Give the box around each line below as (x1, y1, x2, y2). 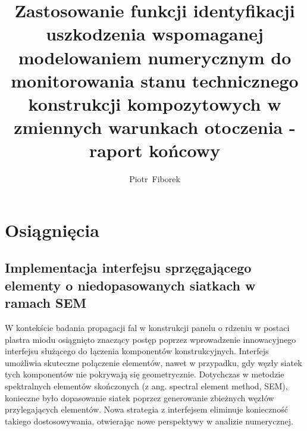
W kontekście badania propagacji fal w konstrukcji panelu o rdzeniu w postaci (5, 321, 290, 334)
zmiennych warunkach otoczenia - (14, 115, 296, 139)
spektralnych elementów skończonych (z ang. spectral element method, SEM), (5, 379, 288, 392)
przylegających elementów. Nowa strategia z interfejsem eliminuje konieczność (5, 403, 288, 416)
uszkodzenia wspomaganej (46, 21, 264, 46)
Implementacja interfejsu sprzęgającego (5, 258, 252, 277)
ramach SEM (5, 293, 87, 312)
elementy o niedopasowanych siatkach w (5, 276, 256, 294)
